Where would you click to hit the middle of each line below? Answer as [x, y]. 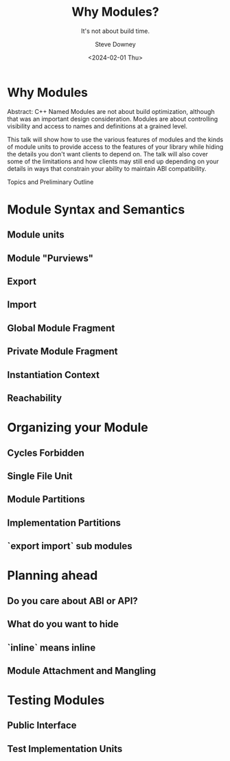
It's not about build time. [115, 31]
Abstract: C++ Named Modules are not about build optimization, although [111, 111]
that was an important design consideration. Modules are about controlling [113, 119]
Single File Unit [40, 476]
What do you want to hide [63, 624]
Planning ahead [53, 575]
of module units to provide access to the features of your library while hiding [115, 147]
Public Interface [42, 726]
